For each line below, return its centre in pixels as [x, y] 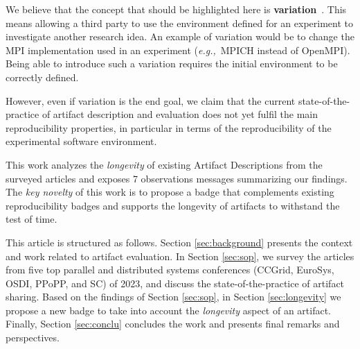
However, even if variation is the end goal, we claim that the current [151, 100]
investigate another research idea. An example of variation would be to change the [180, 36]
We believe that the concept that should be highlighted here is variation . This [176, 9]
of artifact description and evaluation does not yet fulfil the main [180, 114]
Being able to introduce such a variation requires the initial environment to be [172, 63]
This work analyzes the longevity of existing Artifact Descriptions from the [164, 164]
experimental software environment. [81, 141]
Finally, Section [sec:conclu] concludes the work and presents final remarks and [173, 324]
